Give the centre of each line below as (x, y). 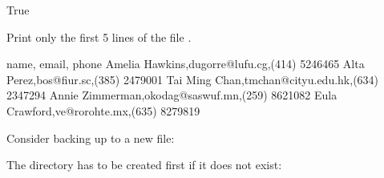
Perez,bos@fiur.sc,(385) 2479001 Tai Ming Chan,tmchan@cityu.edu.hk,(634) (193, 79)
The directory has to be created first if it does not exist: (144, 165)
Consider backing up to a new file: (91, 138)
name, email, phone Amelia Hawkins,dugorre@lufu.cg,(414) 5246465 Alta (186, 64)
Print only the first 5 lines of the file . (99, 36)
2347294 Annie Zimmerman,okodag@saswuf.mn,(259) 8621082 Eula (172, 95)
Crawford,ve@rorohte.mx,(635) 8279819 (103, 110)
